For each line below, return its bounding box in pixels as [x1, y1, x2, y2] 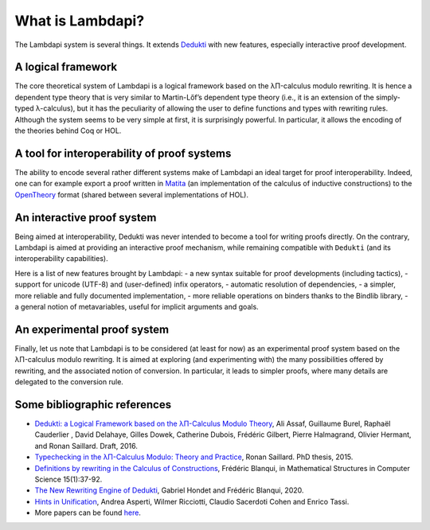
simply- [375, 92, 401, 102]
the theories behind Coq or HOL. [14, 126, 122, 135]
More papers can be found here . [34, 508, 141, 517]
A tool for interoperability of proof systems [14, 146, 232, 160]
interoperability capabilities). [14, 254, 108, 263]
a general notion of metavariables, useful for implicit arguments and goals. [14, 302, 259, 311]
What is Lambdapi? [14, 12, 145, 29]
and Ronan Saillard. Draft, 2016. [34, 441, 139, 450]
